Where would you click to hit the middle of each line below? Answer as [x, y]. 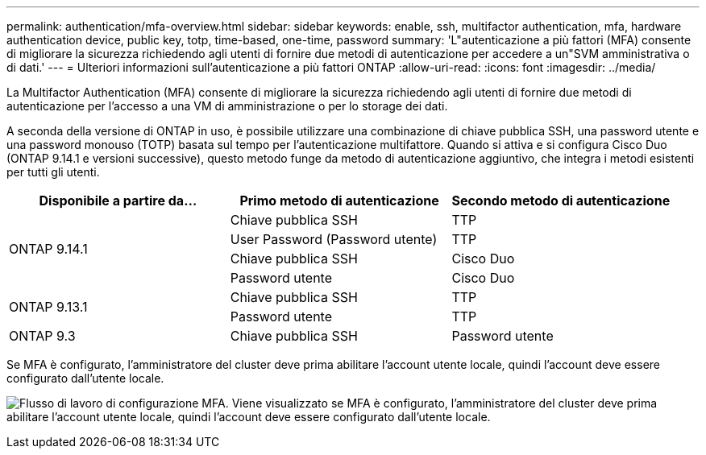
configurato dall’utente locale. [85, 378]
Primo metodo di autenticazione [339, 201]
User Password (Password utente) [334, 239]
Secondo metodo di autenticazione [561, 201]
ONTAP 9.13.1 [48, 307]
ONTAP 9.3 [42, 336]
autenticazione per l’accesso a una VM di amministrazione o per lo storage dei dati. [227, 106]
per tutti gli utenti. [53, 172]
